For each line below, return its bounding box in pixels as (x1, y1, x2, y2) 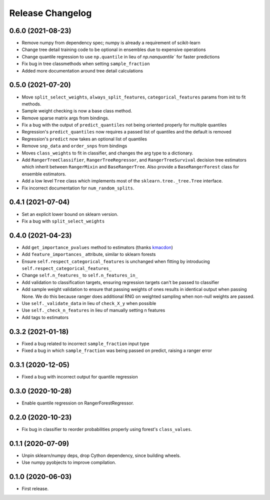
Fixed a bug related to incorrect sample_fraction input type (21, 340, 149, 346)
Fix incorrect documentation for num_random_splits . (21, 185, 134, 191)
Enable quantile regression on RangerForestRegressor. (21, 400, 134, 406)
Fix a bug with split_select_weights (21, 218, 105, 224)
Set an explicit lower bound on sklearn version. (21, 211, 118, 217)
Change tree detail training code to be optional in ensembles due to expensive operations (21, 46, 206, 52)
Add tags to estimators (21, 314, 69, 320)
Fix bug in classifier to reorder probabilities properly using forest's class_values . (21, 426, 192, 432)
